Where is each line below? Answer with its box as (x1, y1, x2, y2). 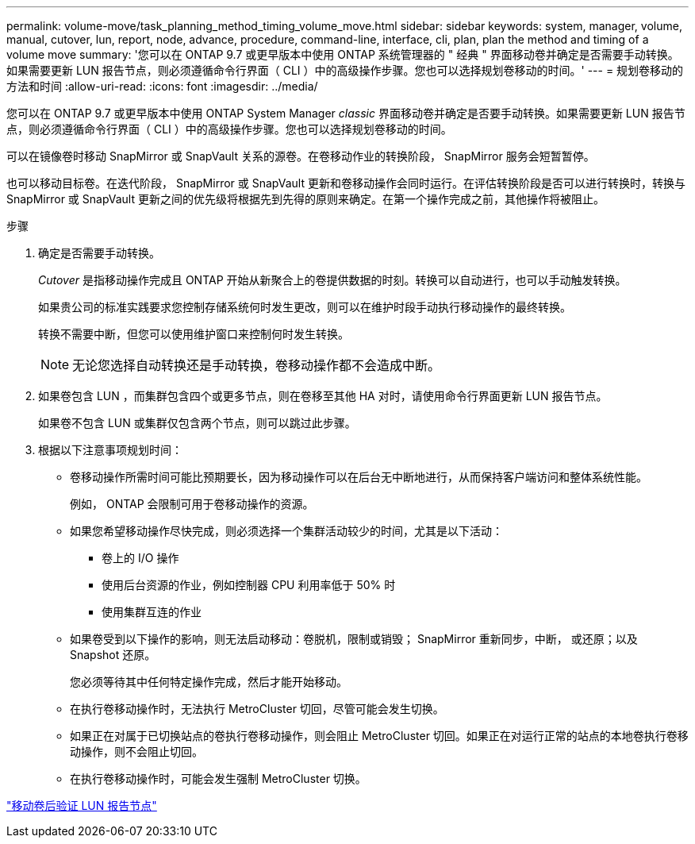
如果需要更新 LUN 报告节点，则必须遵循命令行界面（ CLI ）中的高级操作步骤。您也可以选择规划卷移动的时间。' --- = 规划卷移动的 (6, 64, 684, 77)
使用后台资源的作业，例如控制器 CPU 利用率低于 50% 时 (102, 578, 396, 592)
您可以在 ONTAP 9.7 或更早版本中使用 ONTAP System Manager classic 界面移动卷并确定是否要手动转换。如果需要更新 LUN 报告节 (6, 106, 685, 120)
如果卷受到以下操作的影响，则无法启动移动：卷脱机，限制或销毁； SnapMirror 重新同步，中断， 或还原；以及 (70, 632, 638, 646)
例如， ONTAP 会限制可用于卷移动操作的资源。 (70, 497, 314, 511)
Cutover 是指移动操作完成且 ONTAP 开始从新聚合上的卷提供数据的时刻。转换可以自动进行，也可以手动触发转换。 (38, 273, 627, 287)
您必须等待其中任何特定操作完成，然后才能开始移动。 (70, 675, 347, 688)
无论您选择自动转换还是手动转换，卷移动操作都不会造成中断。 (72, 357, 441, 373)
